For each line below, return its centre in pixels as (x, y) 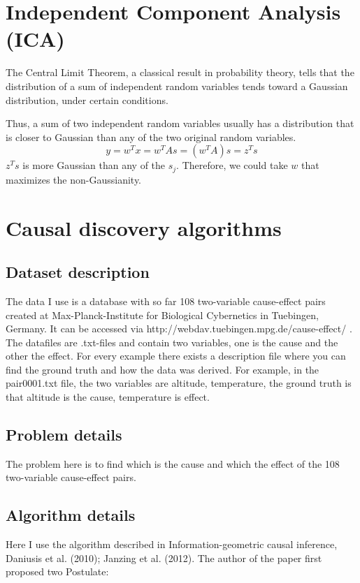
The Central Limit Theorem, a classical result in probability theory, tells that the (180, 72)
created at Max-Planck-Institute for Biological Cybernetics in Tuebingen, (162, 315)
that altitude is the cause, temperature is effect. (108, 397)
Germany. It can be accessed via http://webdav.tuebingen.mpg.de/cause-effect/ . (179, 329)
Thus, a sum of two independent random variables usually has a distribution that (180, 123)
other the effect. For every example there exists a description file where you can (176, 356)
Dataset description (78, 272)
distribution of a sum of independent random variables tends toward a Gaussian (177, 86)
